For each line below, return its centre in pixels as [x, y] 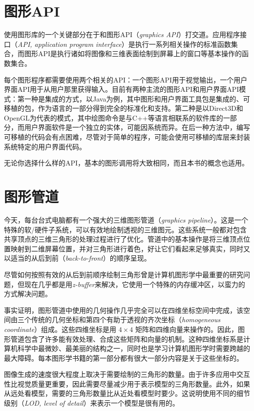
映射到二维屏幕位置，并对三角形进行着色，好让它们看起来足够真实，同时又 [130, 248]
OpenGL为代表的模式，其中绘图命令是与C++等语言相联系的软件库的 [114, 117]
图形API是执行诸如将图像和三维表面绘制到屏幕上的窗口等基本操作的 [133, 53]
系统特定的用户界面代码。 [45, 146]
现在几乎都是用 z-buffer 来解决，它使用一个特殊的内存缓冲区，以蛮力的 [135, 284]
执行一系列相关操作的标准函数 [183, 44]
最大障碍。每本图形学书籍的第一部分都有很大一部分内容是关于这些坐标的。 [124, 358]
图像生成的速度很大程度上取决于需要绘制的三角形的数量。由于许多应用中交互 [127, 374]
